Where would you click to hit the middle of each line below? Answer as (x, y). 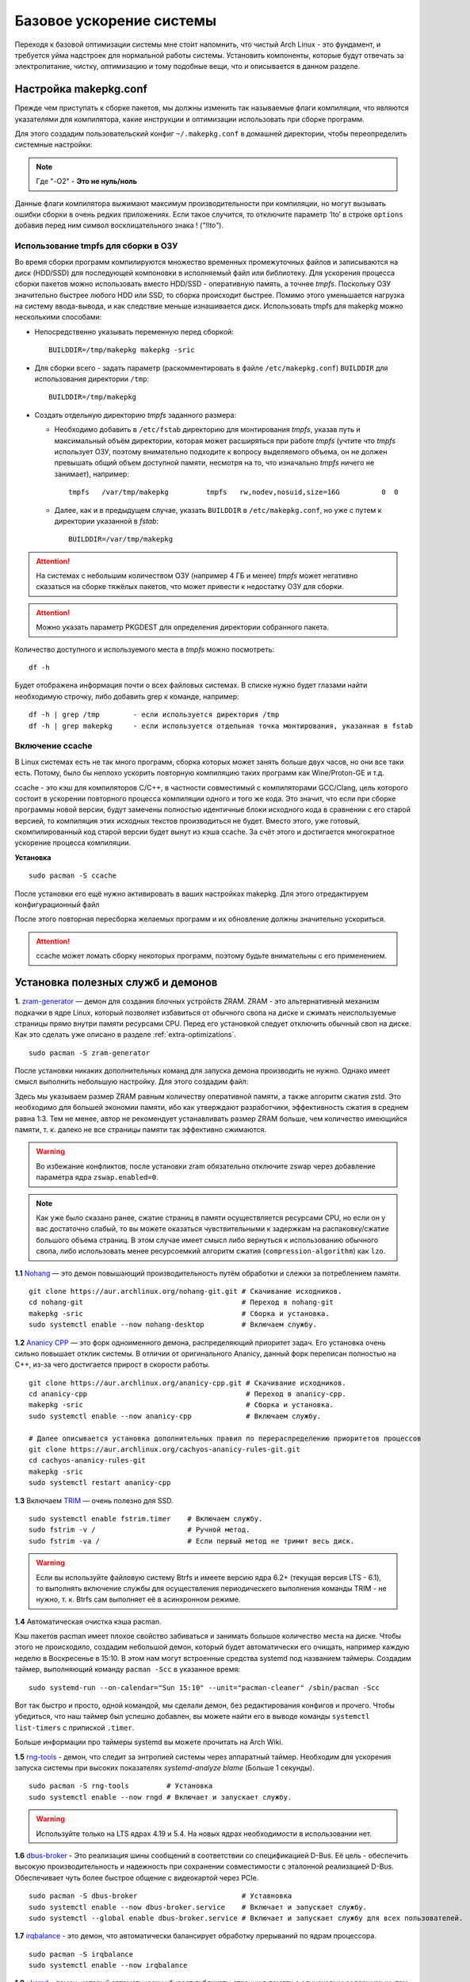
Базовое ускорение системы (116, 21)
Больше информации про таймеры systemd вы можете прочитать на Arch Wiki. (149, 1742)
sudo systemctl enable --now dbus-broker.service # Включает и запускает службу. (198, 1907)
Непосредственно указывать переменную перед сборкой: (134, 331)
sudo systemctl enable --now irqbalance (108, 1965)
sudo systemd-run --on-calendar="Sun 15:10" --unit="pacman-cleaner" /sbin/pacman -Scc (204, 1687)
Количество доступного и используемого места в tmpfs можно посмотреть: (145, 649)
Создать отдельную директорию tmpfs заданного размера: (136, 415)
